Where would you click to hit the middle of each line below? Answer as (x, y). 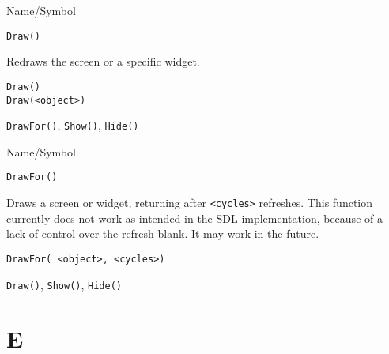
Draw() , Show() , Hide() (64, 284)
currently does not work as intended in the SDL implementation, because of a (194, 218)
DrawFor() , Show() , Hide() (73, 125)
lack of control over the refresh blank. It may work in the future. (163, 233)
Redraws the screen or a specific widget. (103, 61)
